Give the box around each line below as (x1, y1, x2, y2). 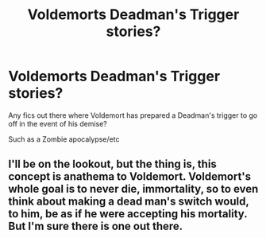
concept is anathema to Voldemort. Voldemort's (8, 170, 252, 184)
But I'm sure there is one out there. (8, 220, 183, 233)
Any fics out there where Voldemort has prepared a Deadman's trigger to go (8, 110, 258, 120)
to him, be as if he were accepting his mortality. (8, 207, 248, 220)
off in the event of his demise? (8, 119, 107, 128)
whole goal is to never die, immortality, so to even (8, 182, 259, 196)
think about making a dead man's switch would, (8, 195, 249, 209)
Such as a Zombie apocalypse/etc (8, 134, 120, 144)
